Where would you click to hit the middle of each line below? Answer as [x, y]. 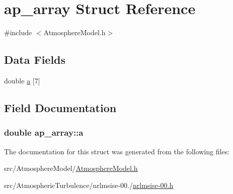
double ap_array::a [44, 132]
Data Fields [35, 60]
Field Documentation [60, 107]
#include [18, 32]
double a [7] [22, 80]
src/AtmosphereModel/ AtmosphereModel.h [71, 168]
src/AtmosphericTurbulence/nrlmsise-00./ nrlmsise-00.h [89, 185]
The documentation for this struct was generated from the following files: [117, 151]
